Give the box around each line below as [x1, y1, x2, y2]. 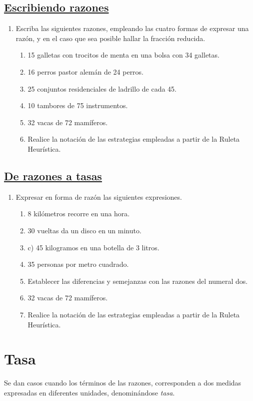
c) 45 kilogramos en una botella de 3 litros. [27, 242, 159, 252]
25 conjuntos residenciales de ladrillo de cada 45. [27, 83, 177, 94]
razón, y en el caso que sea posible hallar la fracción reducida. [15, 33, 205, 43]
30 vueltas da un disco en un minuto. [27, 225, 141, 235]
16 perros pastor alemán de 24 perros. [27, 66, 144, 77]
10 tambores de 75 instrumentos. [27, 100, 128, 111]
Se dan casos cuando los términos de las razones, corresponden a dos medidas [4, 377, 241, 388]
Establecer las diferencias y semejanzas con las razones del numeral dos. [27, 275, 248, 286]
